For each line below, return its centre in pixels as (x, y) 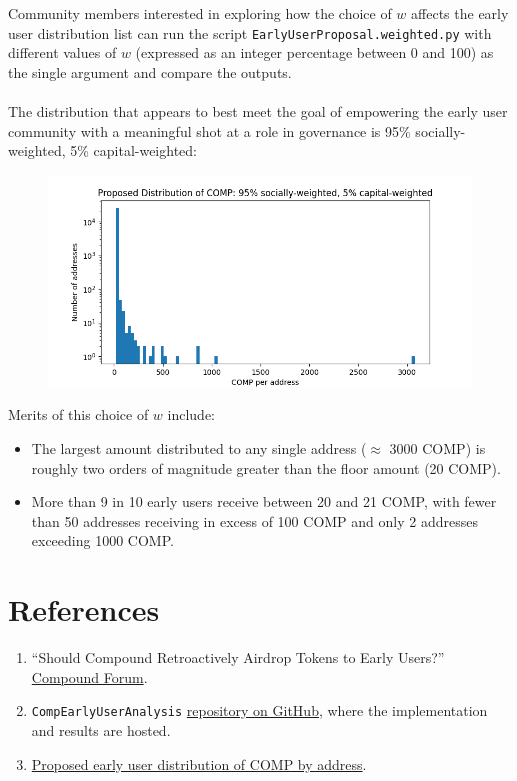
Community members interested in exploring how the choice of (200, 13)
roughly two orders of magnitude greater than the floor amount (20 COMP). (266, 467)
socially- (440, 130)
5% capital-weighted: (133, 150)
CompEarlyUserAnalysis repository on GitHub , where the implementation (259, 710)
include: (191, 414)
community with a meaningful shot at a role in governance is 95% (209, 130)
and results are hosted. (101, 729)
